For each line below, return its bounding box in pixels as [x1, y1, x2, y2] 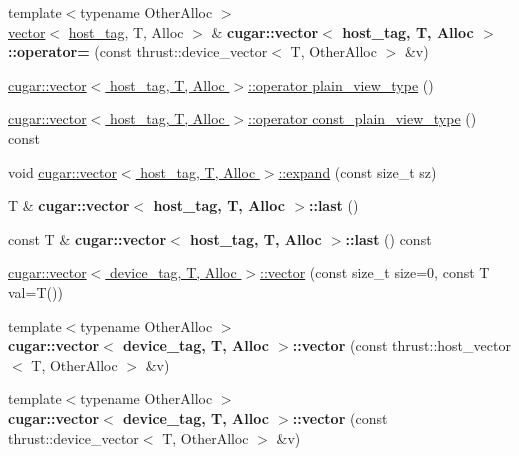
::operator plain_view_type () [248, 74, 434, 95]
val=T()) [8, 281, 63, 302]
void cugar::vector [8, 161, 117, 182]
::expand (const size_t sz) [278, 161, 437, 182]
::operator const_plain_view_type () [248, 108, 477, 129]
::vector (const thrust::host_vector [292, 335, 511, 356]
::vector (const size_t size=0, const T [260, 262, 490, 283]
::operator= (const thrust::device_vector [8, 41, 268, 62]
